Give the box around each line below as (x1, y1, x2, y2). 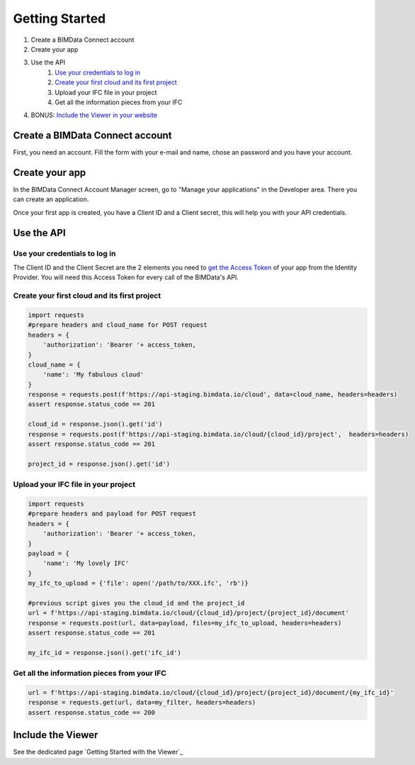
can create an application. (13, 195, 89, 203)
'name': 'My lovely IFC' (42, 559, 130, 567)
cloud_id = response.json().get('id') (28, 420, 163, 428)
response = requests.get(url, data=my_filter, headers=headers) (28, 698, 256, 707)
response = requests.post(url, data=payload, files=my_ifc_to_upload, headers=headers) (28, 619, 342, 627)
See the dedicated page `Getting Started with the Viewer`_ (13, 748, 183, 756)
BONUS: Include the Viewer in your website (30, 111, 158, 120)
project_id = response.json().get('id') (28, 459, 170, 468)
